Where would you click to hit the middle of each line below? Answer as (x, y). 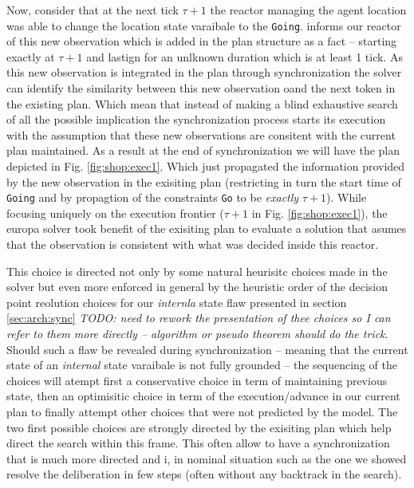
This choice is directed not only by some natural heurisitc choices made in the (197, 271)
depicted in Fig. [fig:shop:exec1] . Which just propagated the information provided (206, 166)
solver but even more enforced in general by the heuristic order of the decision (197, 287)
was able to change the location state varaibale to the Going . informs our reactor (204, 25)
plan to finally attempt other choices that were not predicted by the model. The (202, 411)
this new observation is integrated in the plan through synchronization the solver (204, 72)
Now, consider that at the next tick (93, 10)
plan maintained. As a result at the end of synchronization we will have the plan (203, 150)
